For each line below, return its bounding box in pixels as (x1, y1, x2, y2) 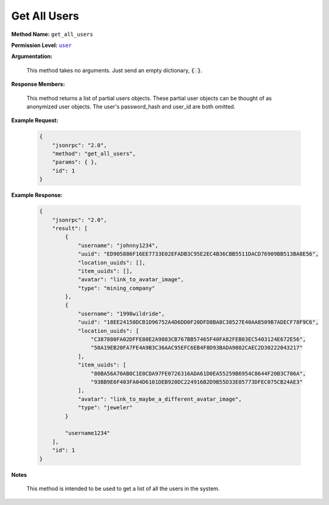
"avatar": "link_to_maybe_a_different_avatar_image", (77, 395, 242, 403)
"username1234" (65, 430, 111, 437)
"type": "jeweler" (77, 404, 133, 411)
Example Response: (11, 192, 63, 199)
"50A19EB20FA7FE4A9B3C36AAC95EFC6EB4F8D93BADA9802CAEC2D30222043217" (90, 345, 303, 351)
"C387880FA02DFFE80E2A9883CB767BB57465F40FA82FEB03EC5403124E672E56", (90, 336, 306, 343)
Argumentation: (11, 52, 53, 60)
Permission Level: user (11, 41, 73, 49)
